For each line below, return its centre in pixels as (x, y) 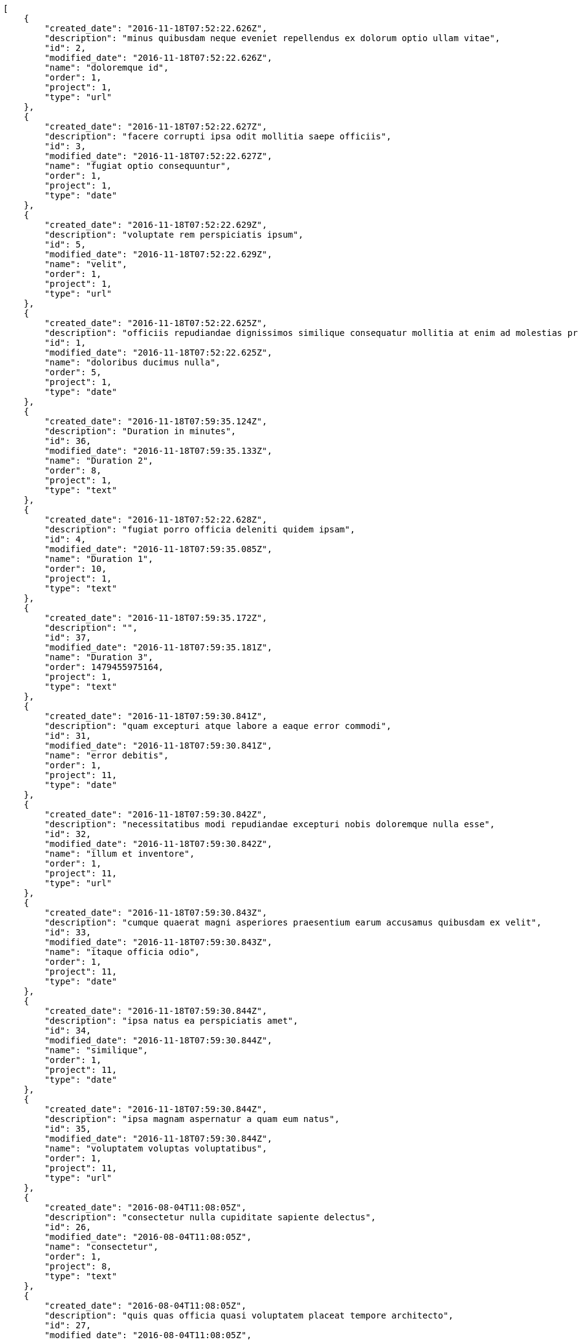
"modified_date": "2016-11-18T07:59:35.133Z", (158, 451)
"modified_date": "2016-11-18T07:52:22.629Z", (158, 254)
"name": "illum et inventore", (119, 854)
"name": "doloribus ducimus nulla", (133, 362)
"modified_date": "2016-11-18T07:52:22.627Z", (158, 156)
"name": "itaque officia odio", (122, 952)
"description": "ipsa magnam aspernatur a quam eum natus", (192, 1119)
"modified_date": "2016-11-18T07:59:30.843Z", (158, 942)
